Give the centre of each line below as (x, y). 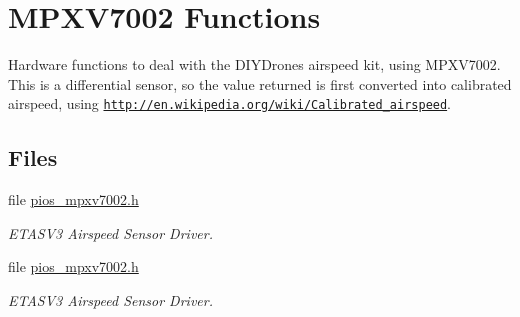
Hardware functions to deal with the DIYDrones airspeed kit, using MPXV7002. (254, 64)
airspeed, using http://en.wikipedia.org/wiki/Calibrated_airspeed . (230, 103)
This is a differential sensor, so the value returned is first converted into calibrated (260, 83)
